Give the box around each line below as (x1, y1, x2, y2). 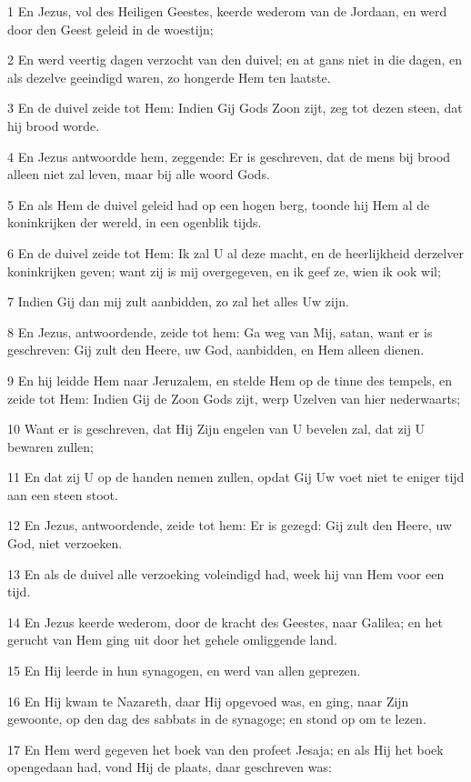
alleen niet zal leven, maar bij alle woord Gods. (7, 165, 270, 184)
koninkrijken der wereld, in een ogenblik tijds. (7, 213, 262, 232)
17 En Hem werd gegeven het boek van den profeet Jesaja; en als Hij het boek (7, 739, 444, 758)
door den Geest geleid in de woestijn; (7, 19, 214, 38)
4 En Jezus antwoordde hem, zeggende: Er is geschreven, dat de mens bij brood (7, 146, 451, 165)
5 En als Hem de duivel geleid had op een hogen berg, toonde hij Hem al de (7, 195, 430, 214)
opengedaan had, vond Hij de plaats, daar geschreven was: (7, 757, 332, 777)
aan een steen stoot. (7, 485, 118, 504)
